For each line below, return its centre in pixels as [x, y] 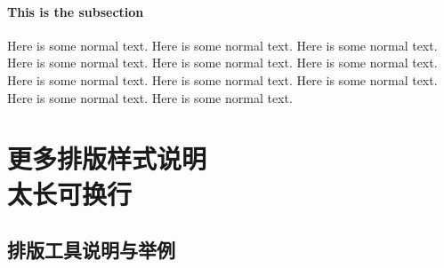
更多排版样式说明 [107, 158]
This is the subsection [76, 11]
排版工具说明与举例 [91, 250]
